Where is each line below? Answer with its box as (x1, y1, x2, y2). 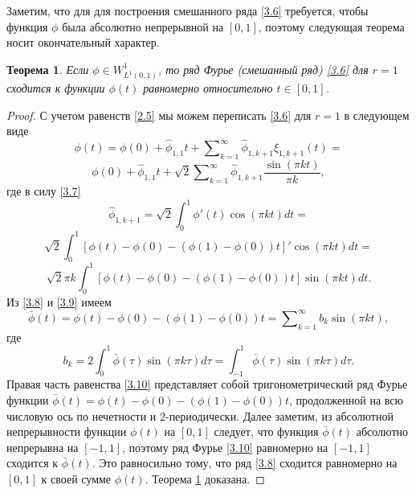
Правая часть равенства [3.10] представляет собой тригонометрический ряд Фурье (6, 376, 408, 392)
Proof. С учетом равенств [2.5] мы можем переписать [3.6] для (6, 106, 312, 123)
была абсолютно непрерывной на (62, 18, 224, 35)
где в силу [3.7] (6, 183, 81, 199)
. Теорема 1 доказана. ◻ (145, 470, 265, 487)
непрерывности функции (6, 423, 127, 440)
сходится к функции (6, 80, 105, 97)
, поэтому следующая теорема (258, 18, 405, 35)
